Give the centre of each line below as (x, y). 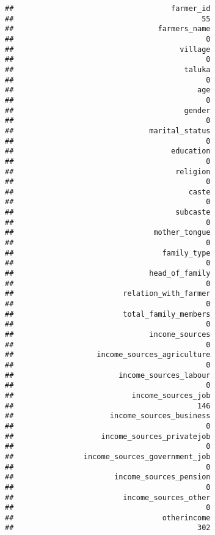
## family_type (108, 253)
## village (108, 49)
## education (108, 151)
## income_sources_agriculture (108, 355)
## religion (108, 172)
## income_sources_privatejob (108, 436)
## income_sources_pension (108, 477)
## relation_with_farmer (108, 294)
